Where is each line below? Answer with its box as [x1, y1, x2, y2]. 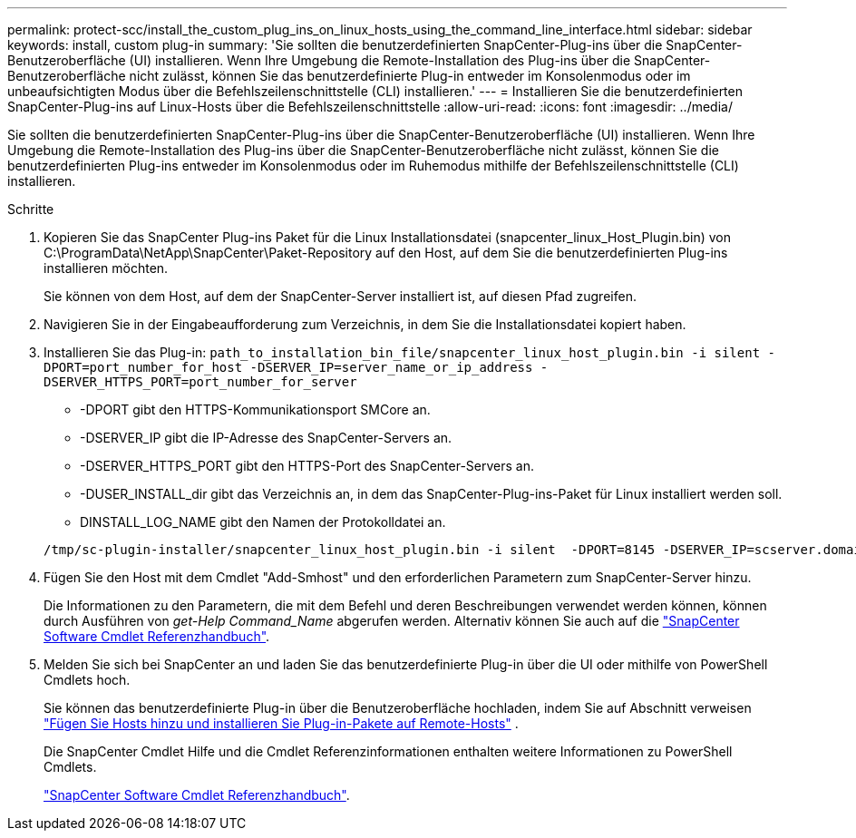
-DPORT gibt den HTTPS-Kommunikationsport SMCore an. [80, 402, 431, 417]
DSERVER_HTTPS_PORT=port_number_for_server [44, 375, 357, 389]
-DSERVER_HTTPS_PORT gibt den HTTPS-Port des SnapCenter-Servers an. [80, 458, 534, 473]
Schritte [7, 201, 54, 217]
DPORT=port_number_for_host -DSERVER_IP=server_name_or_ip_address [44, 360, 533, 375]
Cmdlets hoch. [44, 672, 131, 687]
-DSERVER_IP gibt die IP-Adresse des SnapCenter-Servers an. [80, 430, 452, 445]
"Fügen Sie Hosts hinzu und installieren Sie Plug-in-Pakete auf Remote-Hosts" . [44, 716, 519, 731]
